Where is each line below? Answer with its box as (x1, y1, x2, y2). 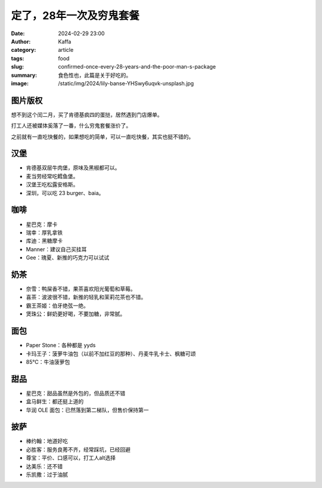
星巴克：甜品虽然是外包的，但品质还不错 (26, 390, 125, 397)
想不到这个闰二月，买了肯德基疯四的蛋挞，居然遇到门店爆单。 (11, 111, 163, 118)
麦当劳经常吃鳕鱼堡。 (26, 172, 79, 180)
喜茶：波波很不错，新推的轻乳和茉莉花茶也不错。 (26, 294, 146, 301)
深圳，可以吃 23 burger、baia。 (26, 189, 104, 196)
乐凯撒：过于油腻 (26, 471, 68, 478)
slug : (11, 63, 24, 70)
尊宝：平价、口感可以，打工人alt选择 (26, 454, 116, 462)
